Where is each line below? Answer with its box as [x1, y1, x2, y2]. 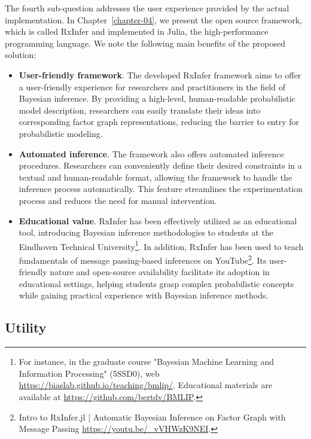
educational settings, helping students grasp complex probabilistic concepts [19, 277, 294, 289]
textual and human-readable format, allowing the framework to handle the [19, 170, 292, 183]
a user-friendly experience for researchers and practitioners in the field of [19, 80, 285, 93]
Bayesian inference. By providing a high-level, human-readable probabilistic [19, 92, 295, 105]
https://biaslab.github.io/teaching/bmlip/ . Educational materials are [19, 379, 273, 391]
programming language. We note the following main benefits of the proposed [5, 36, 285, 49]
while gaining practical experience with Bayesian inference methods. [19, 289, 269, 301]
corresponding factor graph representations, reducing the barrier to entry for [19, 115, 299, 128]
